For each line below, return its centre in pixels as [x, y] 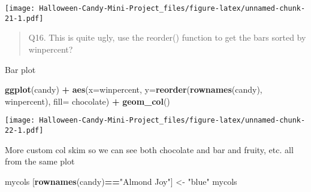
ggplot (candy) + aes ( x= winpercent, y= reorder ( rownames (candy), [134, 89]
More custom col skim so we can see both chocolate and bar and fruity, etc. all [149, 149]
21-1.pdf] [24, 18]
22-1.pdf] [24, 130]
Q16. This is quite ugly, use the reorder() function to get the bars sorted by [167, 37]
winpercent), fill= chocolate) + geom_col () [87, 101]
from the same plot [40, 161]
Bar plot [20, 69]
